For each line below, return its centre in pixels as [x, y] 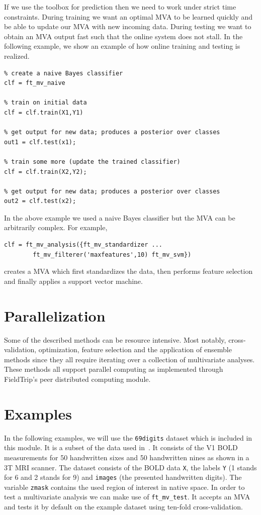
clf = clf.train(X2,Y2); [46, 172]
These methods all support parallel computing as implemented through [114, 369]
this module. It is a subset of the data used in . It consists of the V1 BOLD [121, 447]
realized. [17, 56]
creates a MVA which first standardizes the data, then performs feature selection [128, 271]
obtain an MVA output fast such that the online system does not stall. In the [123, 36]
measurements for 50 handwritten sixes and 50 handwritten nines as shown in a [127, 457]
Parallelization [55, 315]
